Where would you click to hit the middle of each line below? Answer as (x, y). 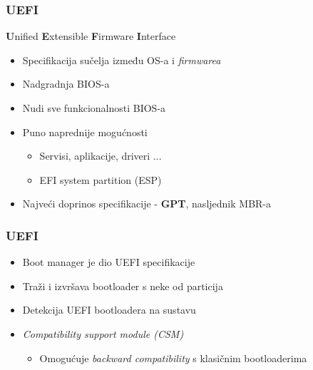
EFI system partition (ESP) (101, 179)
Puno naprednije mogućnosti (85, 132)
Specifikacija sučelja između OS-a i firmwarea (122, 60)
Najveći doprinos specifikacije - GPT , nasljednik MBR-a (147, 204)
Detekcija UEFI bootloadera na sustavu (109, 310)
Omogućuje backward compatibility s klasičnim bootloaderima (173, 358)
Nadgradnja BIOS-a (66, 84)
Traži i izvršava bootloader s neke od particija (123, 286)
